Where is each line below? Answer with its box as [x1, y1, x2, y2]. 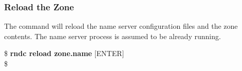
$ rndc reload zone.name [4, 48, 92, 59]
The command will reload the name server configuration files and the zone [4, 21, 238, 31]
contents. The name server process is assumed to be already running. [4, 30, 221, 41]
